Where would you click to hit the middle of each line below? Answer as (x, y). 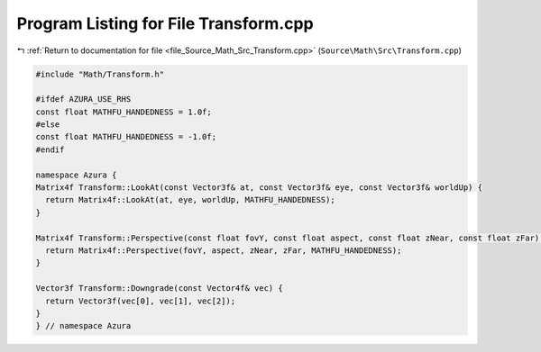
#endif (50, 149)
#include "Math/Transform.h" (100, 74)
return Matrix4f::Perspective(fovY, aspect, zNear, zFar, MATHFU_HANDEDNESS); (224, 251)
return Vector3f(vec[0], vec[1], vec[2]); (141, 301)
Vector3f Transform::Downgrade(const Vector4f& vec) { (159, 289)
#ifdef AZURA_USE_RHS (83, 99)
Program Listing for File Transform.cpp (165, 23)
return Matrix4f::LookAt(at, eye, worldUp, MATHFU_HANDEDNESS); (190, 200)
